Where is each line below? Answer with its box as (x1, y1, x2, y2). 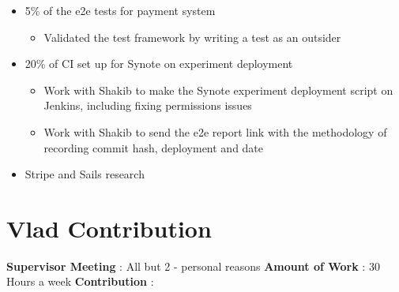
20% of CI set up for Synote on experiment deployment (24, 55, 293, 72)
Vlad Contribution (6, 212, 212, 244)
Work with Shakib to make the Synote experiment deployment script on (43, 81, 393, 98)
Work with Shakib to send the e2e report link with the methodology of (43, 123, 387, 140)
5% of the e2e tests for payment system (24, 2, 216, 18)
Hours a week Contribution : (6, 273, 154, 290)
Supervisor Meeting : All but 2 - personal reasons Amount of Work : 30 (6, 257, 380, 274)
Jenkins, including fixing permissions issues (43, 97, 252, 114)
